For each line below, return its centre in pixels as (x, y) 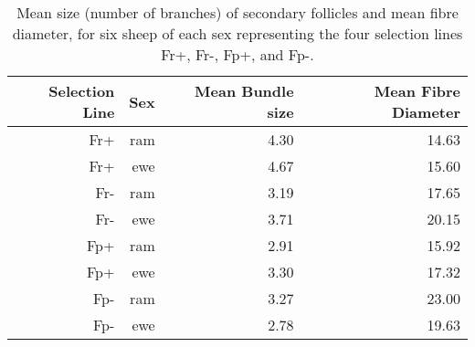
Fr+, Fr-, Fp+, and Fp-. (237, 54)
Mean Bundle (244, 91)
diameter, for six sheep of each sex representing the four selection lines (237, 33)
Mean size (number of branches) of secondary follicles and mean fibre (237, 12)
